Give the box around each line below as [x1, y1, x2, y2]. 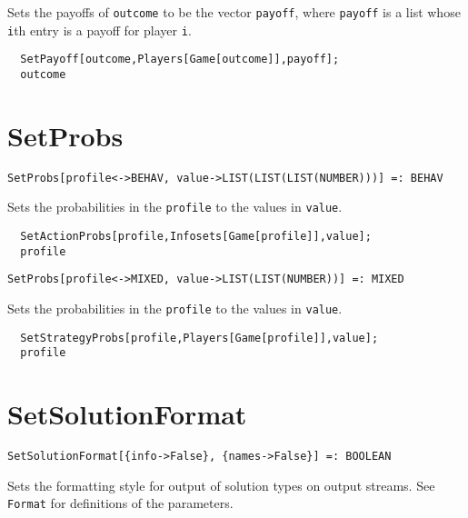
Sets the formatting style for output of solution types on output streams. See [7, 475, 435, 494]
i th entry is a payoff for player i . [7, 20, 192, 39]
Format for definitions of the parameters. [7, 493, 234, 513]
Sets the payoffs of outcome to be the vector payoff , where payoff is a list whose [7, 3, 461, 21]
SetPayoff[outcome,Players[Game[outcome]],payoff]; [20, 53, 340, 66]
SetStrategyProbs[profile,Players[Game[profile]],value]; [20, 331, 379, 344]
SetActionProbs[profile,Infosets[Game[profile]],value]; [20, 230, 372, 244]
